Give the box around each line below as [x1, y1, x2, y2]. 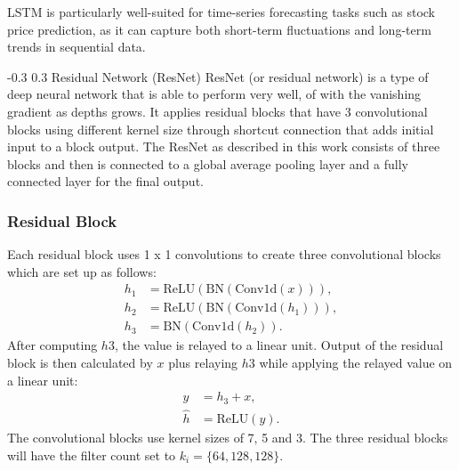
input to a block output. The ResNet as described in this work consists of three [7, 137, 440, 156]
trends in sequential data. [7, 37, 146, 56]
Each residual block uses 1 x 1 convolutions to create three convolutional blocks [7, 245, 441, 264]
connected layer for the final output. [7, 172, 204, 191]
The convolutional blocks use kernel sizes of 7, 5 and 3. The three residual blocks [7, 427, 448, 446]
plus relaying [168, 353, 238, 372]
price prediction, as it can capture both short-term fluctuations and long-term [7, 20, 431, 38]
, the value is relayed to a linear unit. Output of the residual [114, 336, 444, 354]
